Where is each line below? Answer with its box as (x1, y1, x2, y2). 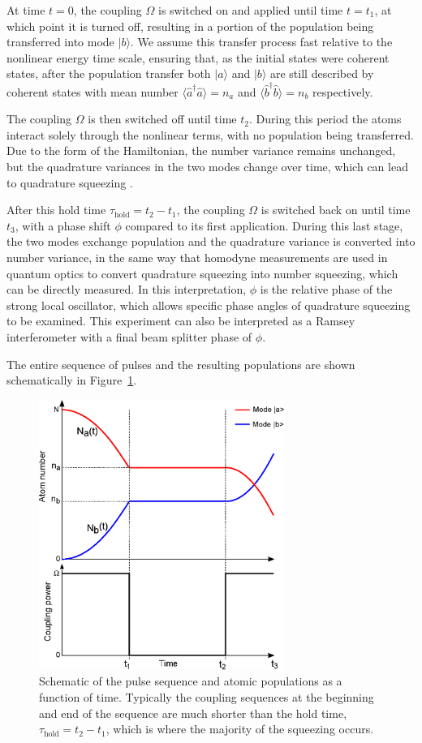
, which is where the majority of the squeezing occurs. (105, 720, 374, 737)
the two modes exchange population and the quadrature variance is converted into (6, 233, 416, 250)
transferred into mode (6, 33, 114, 50)
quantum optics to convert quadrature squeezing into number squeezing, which (6, 264, 398, 281)
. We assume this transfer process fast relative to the (130, 33, 393, 50)
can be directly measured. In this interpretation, (6, 281, 247, 298)
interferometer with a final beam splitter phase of (6, 329, 252, 345)
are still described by (269, 65, 374, 82)
